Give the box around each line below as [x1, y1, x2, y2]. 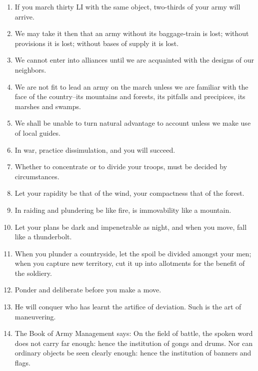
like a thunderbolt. [14, 231, 72, 242]
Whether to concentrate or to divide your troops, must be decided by [14, 161, 227, 172]
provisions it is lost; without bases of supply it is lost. [14, 38, 179, 48]
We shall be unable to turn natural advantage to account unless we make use [14, 118, 251, 128]
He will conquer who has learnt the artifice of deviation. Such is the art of [14, 301, 241, 312]
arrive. [14, 11, 34, 22]
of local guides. [14, 127, 60, 138]
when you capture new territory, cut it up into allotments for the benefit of [14, 258, 245, 268]
